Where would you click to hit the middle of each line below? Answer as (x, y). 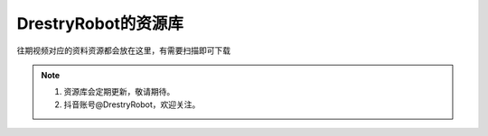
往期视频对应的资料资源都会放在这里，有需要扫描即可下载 (123, 50)
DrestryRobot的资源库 (100, 23)
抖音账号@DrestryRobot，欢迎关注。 (132, 104)
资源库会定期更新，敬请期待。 (119, 92)
